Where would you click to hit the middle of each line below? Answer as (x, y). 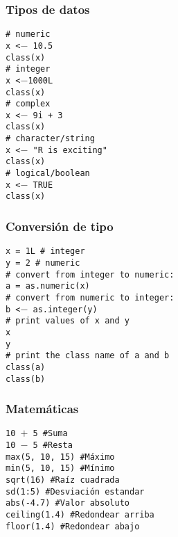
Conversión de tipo (60, 226)
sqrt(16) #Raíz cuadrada (63, 480)
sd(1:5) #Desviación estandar (75, 491)
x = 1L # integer (45, 251)
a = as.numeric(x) (48, 286)
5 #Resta (53, 446)
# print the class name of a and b (88, 356)
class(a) (26, 367)
